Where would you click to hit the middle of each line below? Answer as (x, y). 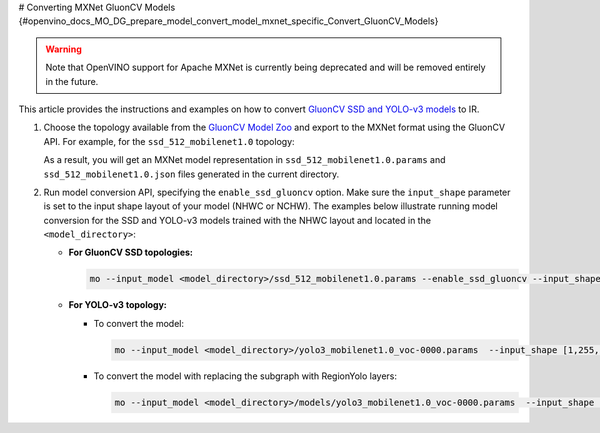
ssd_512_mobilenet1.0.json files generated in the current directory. (191, 174)
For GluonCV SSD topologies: (131, 252)
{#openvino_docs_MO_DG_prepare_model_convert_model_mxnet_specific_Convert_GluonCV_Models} (228, 21)
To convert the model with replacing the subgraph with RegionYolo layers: (245, 376)
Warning (63, 49)
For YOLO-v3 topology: (117, 305)
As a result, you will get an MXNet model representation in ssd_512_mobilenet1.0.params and (244, 160)
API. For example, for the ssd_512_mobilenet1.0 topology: (169, 141)
